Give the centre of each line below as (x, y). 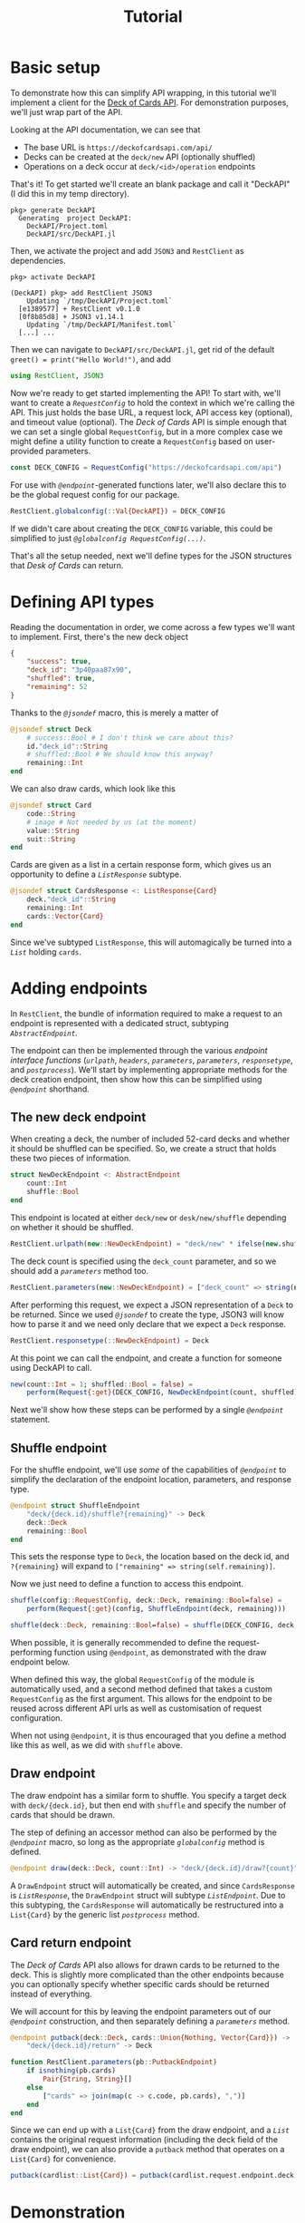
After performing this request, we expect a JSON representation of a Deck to (152, 1305)
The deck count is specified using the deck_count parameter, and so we (143, 1261)
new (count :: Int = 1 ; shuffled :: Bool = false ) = (102, 1384)
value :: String (53, 830)
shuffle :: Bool (53, 1192)
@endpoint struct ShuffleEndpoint (76, 1506)
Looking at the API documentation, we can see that (105, 130)
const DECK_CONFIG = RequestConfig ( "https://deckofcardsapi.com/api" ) (146, 467)
